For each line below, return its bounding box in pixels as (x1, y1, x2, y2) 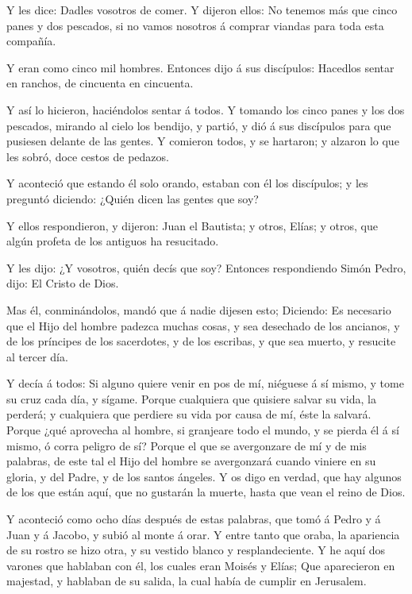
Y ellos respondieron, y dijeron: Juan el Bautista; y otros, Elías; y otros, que (6, 217, 378, 233)
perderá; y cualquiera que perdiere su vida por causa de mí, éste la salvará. (6, 406, 372, 422)
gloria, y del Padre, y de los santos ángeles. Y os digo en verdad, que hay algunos (6, 468, 402, 484)
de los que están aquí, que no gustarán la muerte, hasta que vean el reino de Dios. (6, 484, 406, 500)
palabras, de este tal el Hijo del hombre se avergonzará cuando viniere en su (6, 453, 376, 469)
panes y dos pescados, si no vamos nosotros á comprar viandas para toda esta (6, 17, 384, 33)
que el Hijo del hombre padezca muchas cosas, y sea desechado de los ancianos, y (6, 317, 400, 334)
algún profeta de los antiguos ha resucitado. (6, 233, 219, 249)
